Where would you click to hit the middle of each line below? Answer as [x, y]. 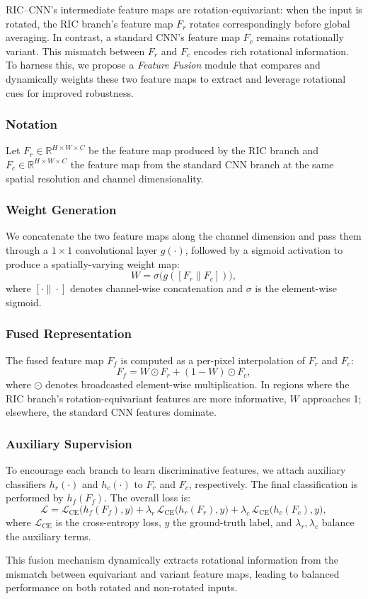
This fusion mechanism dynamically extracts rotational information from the [172, 560]
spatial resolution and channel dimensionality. [105, 178]
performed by [35, 498]
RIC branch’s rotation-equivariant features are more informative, [146, 398]
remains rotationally [300, 37]
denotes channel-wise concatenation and [156, 288]
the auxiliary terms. [48, 536]
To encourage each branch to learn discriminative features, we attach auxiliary [176, 470]
